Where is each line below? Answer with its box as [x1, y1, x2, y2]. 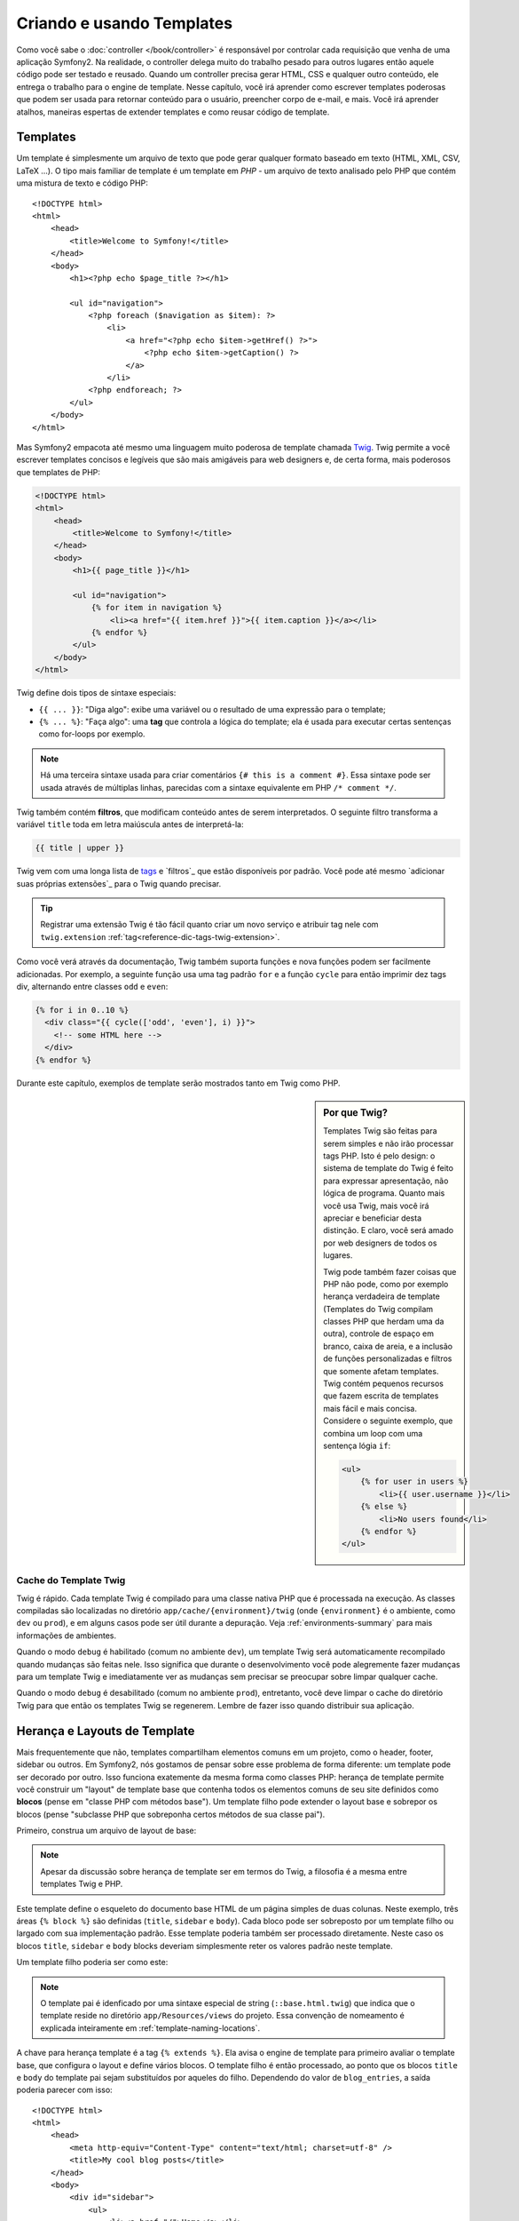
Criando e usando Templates [16, 13, 233, 33]
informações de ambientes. [16, 1630, 117, 1641]
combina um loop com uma [323, 1428, 423, 1438]
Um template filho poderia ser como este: [16, 1957, 169, 1968]
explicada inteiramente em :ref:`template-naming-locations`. [40, 2022, 261, 2034]
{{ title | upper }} [35, 843, 124, 853]
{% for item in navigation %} [90, 602, 223, 613]
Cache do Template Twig [16, 1574, 126, 1587]
